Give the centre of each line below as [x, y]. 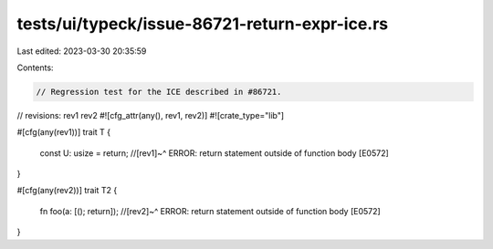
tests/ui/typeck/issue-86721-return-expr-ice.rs [203, 24]
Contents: [35, 67]
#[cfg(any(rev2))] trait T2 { [67, 191]
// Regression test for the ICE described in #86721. [159, 92]
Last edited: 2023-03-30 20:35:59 [82, 51]
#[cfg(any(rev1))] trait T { [64, 132]
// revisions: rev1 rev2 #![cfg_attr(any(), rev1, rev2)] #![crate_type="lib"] [151, 115]
